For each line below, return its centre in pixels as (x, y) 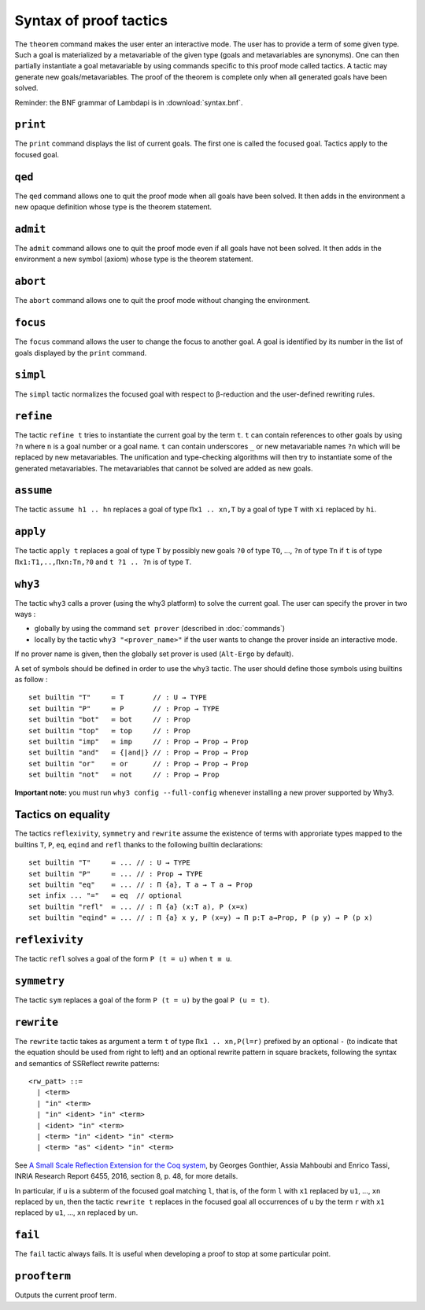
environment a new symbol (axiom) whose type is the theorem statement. (134, 259)
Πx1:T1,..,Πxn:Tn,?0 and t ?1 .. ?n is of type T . (103, 562)
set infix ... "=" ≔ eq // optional (105, 896)
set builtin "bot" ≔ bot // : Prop (109, 720)
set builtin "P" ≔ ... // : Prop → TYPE (116, 874)
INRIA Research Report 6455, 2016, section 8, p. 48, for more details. (126, 1176)
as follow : (31, 680)
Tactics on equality (62, 815)
